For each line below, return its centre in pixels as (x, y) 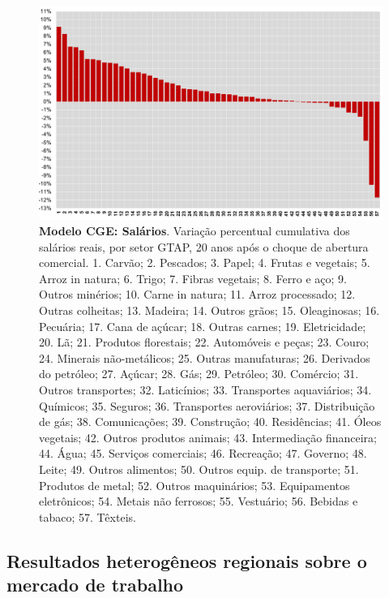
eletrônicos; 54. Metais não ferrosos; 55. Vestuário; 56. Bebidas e (199, 501)
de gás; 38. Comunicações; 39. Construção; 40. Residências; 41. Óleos (210, 422)
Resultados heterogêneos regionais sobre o (187, 560)
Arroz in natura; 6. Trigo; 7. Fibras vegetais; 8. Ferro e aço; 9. (193, 278)
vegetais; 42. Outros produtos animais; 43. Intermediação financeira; (208, 437)
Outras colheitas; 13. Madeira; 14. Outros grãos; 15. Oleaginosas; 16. (209, 310)
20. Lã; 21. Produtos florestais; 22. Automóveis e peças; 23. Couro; (204, 342)
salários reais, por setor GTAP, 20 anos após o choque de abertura (204, 246)
